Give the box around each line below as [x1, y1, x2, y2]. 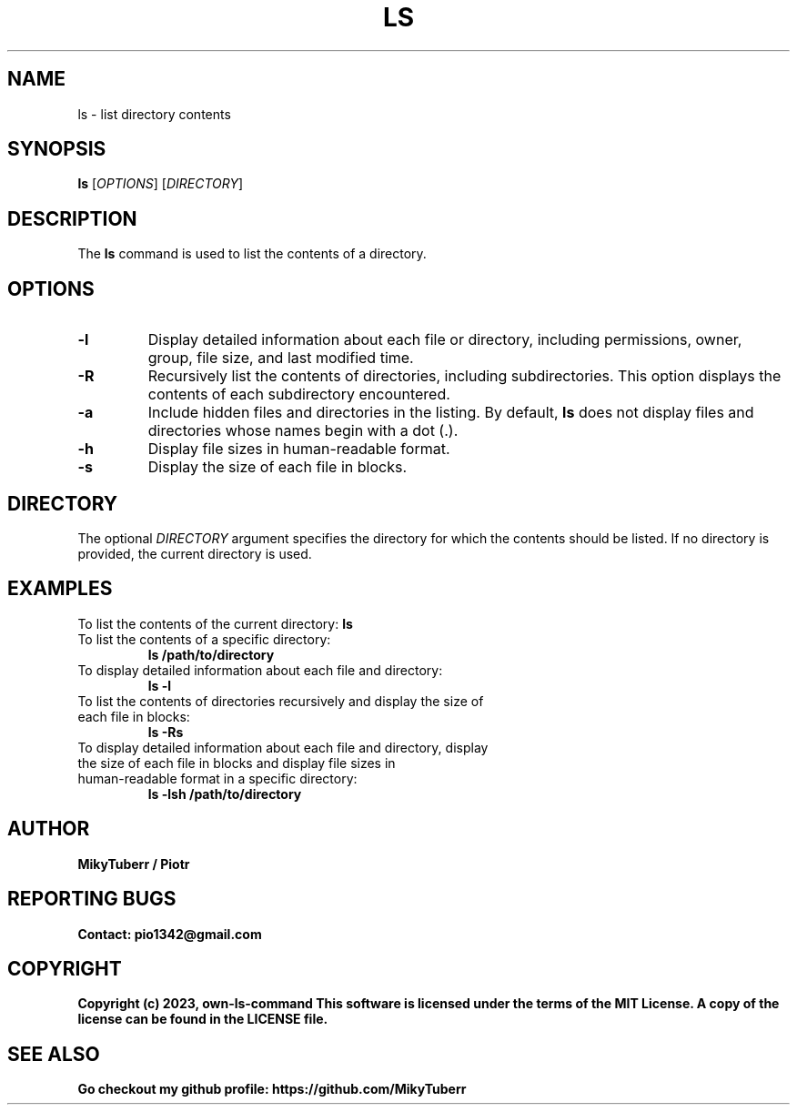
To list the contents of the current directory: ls [77, 615, 353, 632]
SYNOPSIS [7, 137, 106, 161]
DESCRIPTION [7, 207, 137, 230]
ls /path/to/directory [147, 646, 275, 662]
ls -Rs [147, 723, 184, 740]
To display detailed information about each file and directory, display [77, 739, 489, 755]
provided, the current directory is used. [77, 545, 312, 561]
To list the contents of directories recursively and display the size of [77, 692, 484, 709]
